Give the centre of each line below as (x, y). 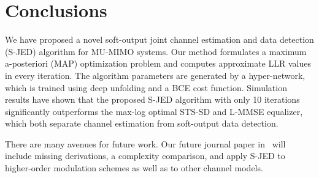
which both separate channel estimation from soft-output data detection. (142, 123)
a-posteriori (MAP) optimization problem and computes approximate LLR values (158, 63)
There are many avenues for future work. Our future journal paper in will (145, 143)
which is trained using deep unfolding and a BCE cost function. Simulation (146, 87)
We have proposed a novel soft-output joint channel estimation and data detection (159, 39)
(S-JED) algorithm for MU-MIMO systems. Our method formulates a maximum (156, 51)
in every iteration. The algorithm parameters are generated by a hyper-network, (155, 75)
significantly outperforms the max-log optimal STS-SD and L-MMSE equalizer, (154, 111)
